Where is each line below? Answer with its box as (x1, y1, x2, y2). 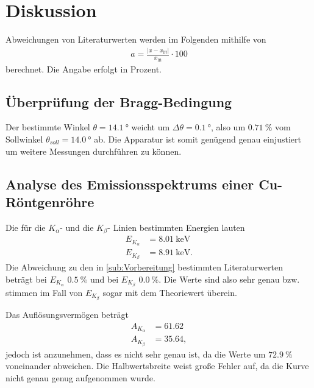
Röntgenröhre (5, 192, 95, 211)
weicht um (131, 121, 170, 133)
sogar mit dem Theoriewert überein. (102, 286, 237, 298)
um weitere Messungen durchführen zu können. (5, 144, 182, 157)
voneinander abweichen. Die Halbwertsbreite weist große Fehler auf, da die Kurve (5, 359, 309, 372)
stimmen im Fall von (5, 286, 83, 298)
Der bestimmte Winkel (5, 121, 90, 133)
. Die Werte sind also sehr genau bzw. (159, 272, 300, 285)
